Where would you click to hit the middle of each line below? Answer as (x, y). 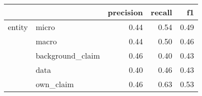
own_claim (55, 84)
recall (162, 12)
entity (18, 27)
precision (125, 12)
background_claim (68, 55)
